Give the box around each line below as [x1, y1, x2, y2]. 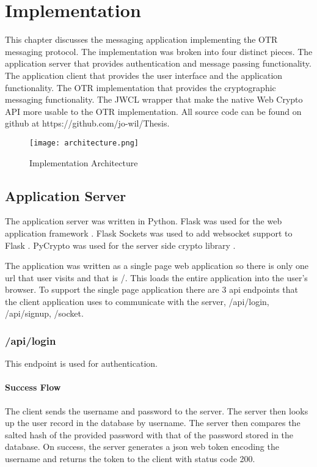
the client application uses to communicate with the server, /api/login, [5, 295, 269, 307]
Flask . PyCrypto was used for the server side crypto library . [5, 238, 236, 251]
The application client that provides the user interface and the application [5, 68, 283, 81]
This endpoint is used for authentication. [5, 357, 158, 370]
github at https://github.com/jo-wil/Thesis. [5, 117, 170, 130]
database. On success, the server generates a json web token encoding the [5, 440, 279, 453]
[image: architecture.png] [29, 138, 139, 147]
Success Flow [5, 381, 61, 394]
